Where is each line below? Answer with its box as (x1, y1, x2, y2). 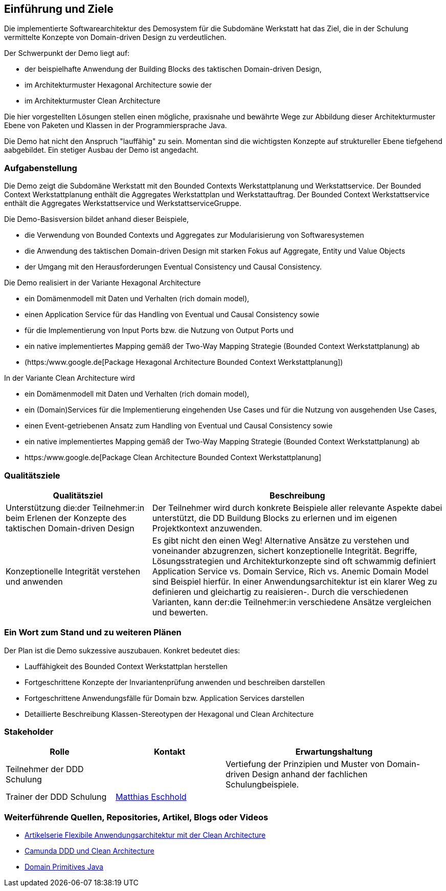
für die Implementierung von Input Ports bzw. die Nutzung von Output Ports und (25, 326, 294, 335)
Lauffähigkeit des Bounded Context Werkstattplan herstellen (25, 661, 228, 671)
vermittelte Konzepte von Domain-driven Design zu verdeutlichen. (4, 33, 227, 42)
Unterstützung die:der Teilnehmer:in (6, 502, 145, 513)
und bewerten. (152, 607, 208, 617)
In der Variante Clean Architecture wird (4, 374, 135, 383)
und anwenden (6, 576, 63, 587)
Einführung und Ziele (4, 3, 114, 15)
